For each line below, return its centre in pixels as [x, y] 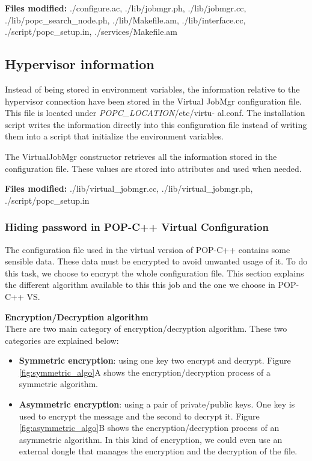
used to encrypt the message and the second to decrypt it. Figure [139, 416]
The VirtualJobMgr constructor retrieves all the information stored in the [141, 156]
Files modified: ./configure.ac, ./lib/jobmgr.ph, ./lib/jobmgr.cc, [126, 8]
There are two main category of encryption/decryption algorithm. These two [146, 328]
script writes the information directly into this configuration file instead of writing [156, 124]
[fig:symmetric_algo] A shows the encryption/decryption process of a [145, 372]
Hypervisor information [80, 64]
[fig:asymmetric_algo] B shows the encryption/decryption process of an [149, 428]
